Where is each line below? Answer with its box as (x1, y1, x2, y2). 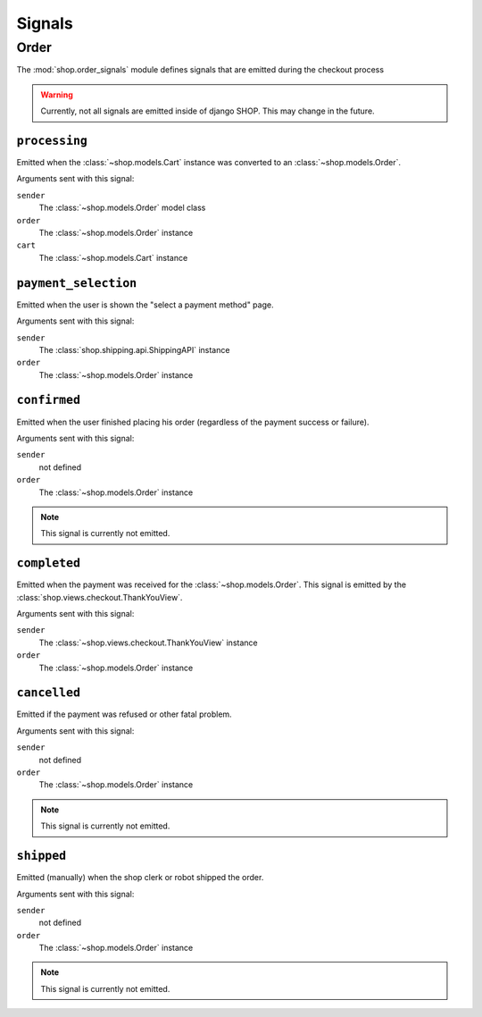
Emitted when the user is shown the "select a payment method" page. (16, 299, 274, 310)
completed (16, 556, 80, 571)
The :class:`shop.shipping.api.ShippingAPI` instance (38, 344, 230, 355)
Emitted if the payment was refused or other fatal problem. (16, 709, 232, 719)
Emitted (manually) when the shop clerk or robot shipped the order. (16, 872, 264, 883)
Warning (40, 89, 73, 100)
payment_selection (16, 275, 137, 290)
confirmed (16, 393, 80, 408)
